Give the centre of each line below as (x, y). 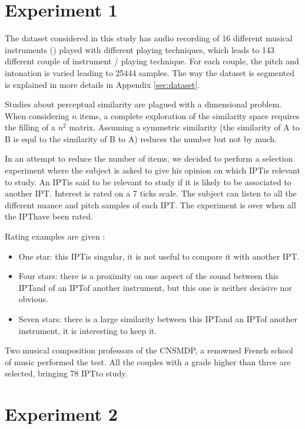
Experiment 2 (61, 414)
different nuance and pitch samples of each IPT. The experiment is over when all (150, 204)
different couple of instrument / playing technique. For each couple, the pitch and (152, 61)
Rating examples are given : (55, 236)
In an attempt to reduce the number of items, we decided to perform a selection (149, 158)
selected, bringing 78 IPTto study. (66, 373)
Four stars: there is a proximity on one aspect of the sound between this (149, 276)
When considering (37, 115)
